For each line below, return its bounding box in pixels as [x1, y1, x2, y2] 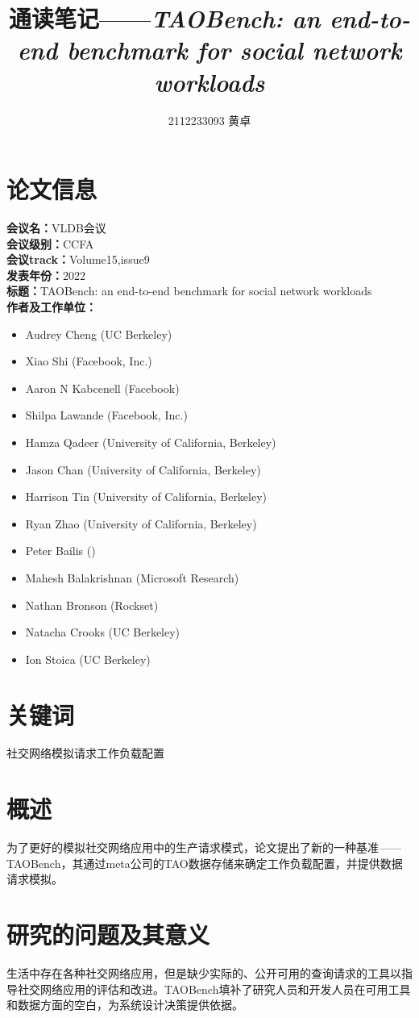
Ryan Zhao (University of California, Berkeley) [25, 515, 257, 532]
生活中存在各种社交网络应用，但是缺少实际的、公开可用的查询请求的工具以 [6, 965, 401, 982]
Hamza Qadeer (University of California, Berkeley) [25, 433, 276, 450]
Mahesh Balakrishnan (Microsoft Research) [25, 569, 239, 586]
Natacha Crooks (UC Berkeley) [25, 624, 180, 640]
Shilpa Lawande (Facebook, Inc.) [25, 407, 188, 423]
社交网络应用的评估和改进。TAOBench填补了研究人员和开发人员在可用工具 [17, 980, 411, 997]
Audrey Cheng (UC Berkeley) [25, 325, 172, 342]
